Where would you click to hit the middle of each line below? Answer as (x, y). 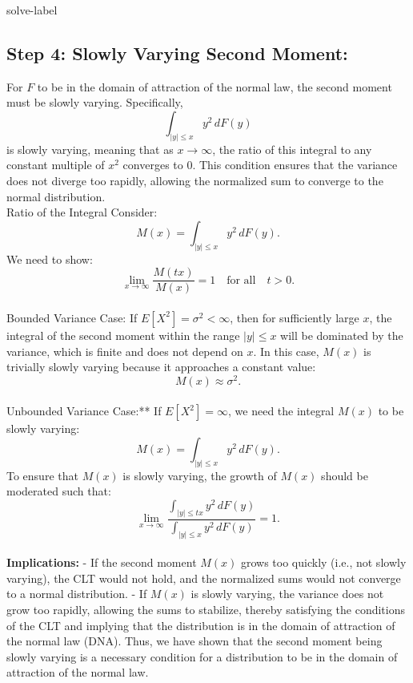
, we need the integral (281, 411)
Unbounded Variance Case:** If (84, 411)
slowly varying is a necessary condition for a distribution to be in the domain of (202, 656)
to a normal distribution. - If (77, 594)
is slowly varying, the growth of (200, 475)
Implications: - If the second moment (102, 562)
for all (241, 280)
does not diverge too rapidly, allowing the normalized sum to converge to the (195, 181)
